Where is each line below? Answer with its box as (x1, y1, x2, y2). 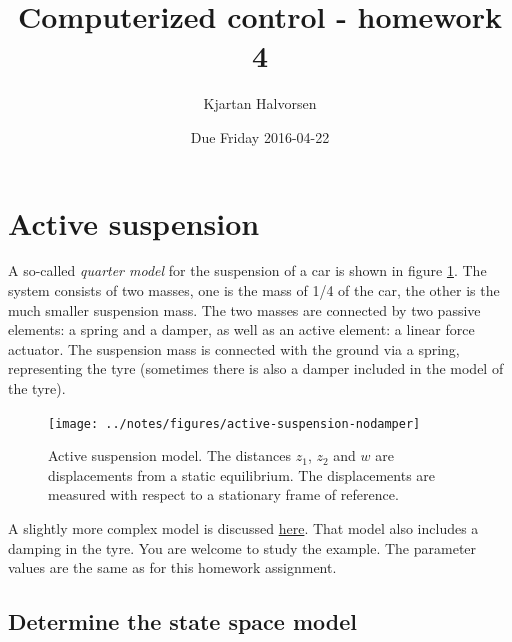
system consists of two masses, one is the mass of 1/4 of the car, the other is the (8, 280, 500, 301)
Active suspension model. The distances (48, 445, 292, 466)
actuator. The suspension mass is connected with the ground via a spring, (8, 338, 460, 359)
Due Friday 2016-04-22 (190, 126, 330, 147)
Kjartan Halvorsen (203, 93, 317, 114)
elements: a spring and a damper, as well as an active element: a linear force (8, 319, 475, 340)
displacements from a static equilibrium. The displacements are (48, 464, 436, 485)
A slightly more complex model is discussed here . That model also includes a (8, 518, 479, 539)
